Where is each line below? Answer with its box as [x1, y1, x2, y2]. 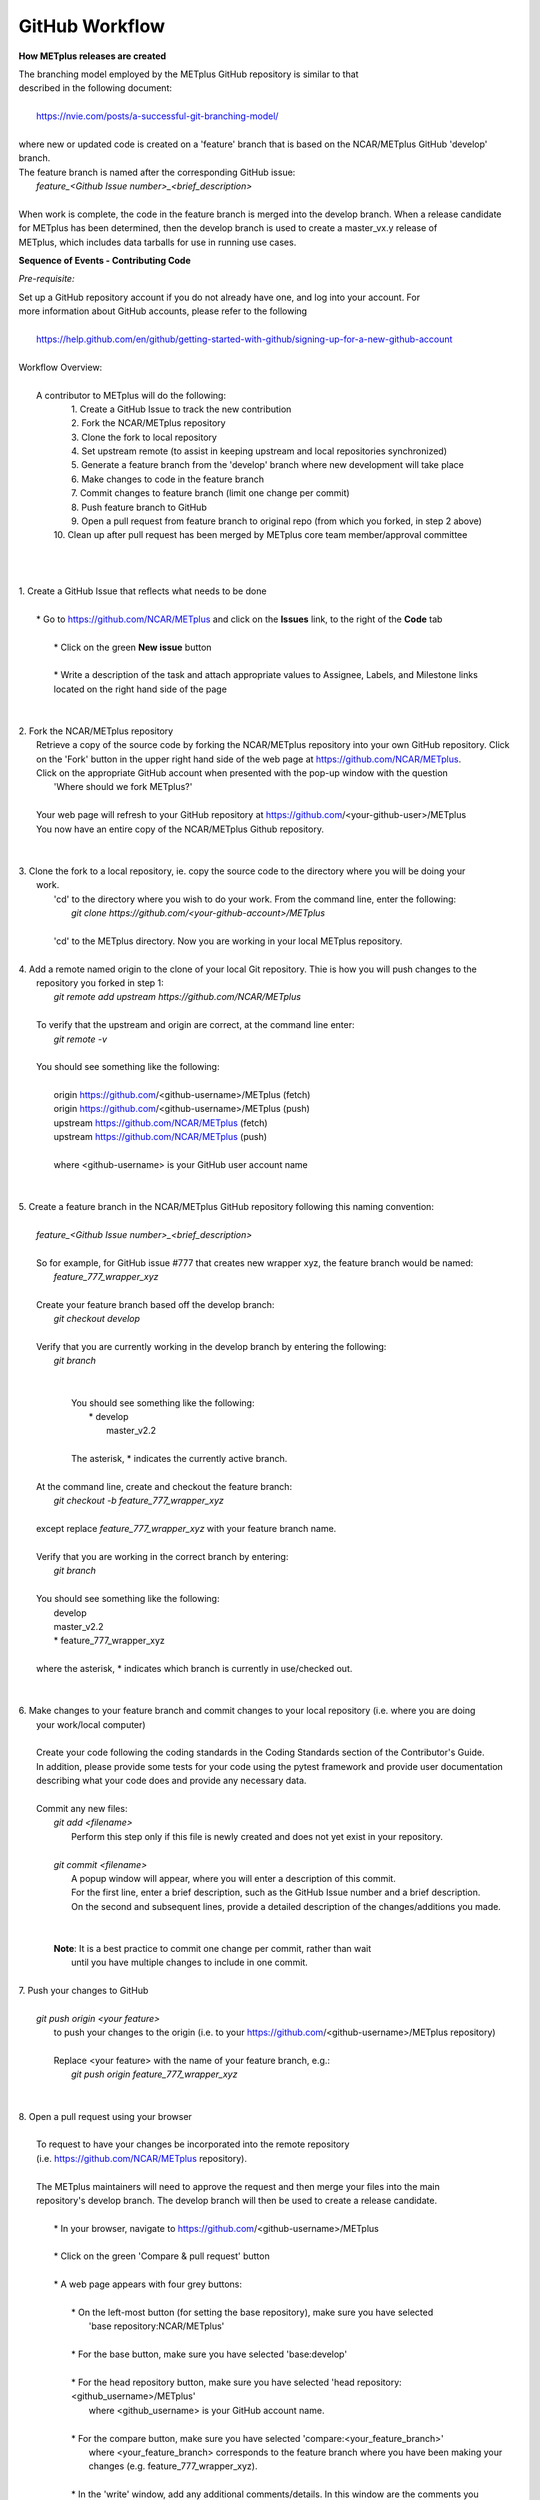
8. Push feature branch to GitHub [71, 501, 207, 513]
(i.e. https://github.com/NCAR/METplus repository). [36, 2152, 248, 2164]
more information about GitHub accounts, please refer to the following [18, 305, 308, 317]
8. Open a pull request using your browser [18, 2110, 192, 2122]
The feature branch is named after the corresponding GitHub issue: [18, 166, 296, 178]
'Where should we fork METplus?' [53, 781, 193, 793]
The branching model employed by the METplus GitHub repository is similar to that [18, 68, 359, 80]
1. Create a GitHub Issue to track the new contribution [71, 403, 292, 415]
